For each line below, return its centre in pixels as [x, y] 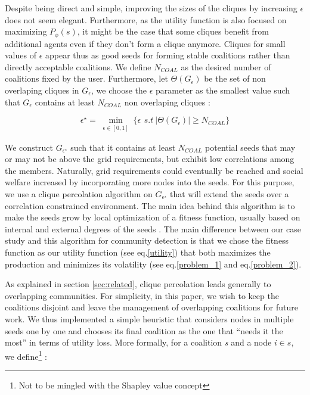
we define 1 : [26, 355]
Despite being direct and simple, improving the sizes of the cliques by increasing [151, 8]
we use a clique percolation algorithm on [79, 194]
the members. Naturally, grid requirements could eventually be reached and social [154, 170]
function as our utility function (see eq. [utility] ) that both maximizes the [138, 252]
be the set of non [235, 78]
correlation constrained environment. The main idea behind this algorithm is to [150, 205]
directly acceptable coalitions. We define [78, 66]
